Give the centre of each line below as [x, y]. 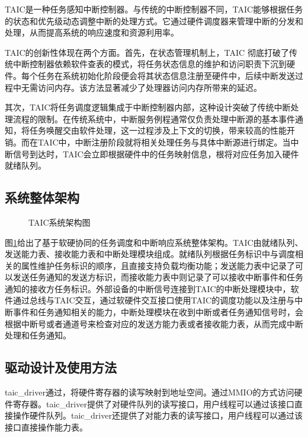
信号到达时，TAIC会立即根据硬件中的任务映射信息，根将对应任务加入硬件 [156, 153]
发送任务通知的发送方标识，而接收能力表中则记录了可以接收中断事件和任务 [158, 277]
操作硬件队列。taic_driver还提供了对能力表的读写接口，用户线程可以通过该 [158, 415]
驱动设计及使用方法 [61, 367]
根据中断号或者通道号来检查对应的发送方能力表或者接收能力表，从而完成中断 [154, 323]
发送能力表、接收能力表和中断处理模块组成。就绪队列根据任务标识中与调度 [150, 254]
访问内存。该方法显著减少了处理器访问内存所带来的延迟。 [150, 87]
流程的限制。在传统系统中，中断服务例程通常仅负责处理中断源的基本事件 [154, 118]
